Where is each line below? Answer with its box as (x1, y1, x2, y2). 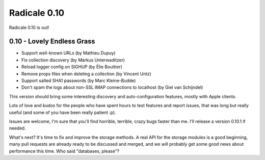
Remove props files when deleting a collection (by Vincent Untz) (21, 71, 152, 77)
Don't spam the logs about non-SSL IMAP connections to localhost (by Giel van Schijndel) (21, 84, 203, 90)
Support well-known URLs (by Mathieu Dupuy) (21, 50, 116, 56)
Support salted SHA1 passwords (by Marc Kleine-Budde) (21, 78, 136, 83)
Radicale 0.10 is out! (9, 25, 50, 30)
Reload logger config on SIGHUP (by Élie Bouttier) (21, 64, 123, 70)
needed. (9, 125, 26, 131)
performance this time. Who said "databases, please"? (9, 148, 120, 154)
